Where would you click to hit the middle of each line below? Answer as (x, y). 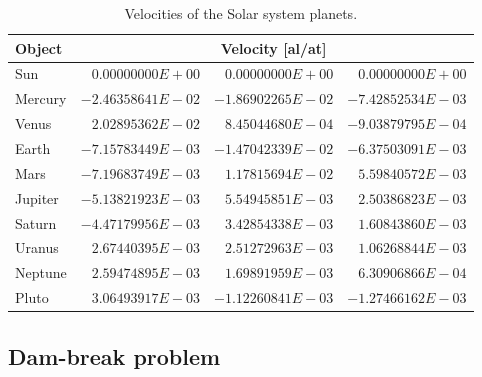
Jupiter (37, 197)
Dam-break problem (114, 355)
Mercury (41, 98)
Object (39, 47)
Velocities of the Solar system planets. (241, 13)
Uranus (37, 247)
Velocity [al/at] (273, 47)
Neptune (41, 272)
